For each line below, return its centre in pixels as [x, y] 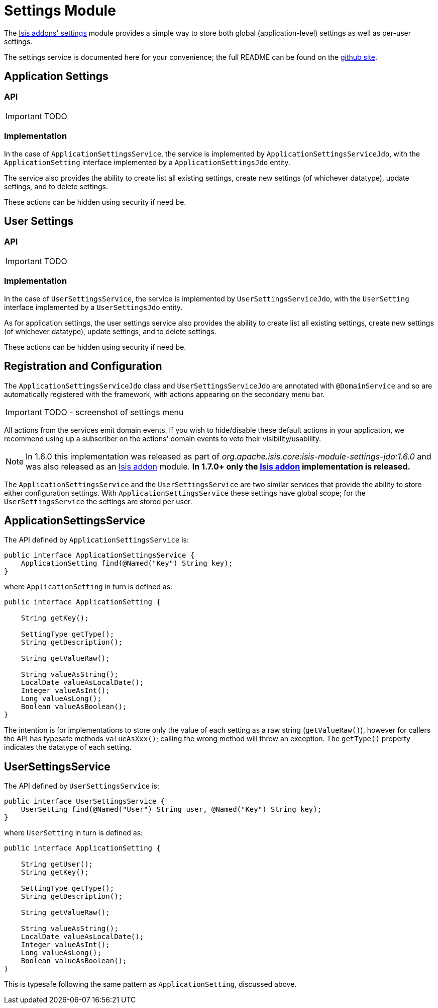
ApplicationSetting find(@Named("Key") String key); [127, 563]
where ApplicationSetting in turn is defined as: [88, 587]
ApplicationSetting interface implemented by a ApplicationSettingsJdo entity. [147, 162]
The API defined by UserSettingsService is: [82, 786]
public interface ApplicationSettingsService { [99, 555]
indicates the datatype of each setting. [68, 747]
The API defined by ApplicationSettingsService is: [96, 540]
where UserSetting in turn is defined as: [74, 833]
